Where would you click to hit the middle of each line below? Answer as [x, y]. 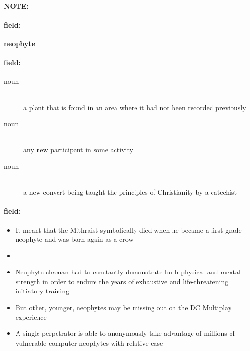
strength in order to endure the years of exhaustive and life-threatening [122, 281]
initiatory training [42, 291]
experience [31, 317]
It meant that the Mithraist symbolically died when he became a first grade [128, 229]
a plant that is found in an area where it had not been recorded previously [135, 107]
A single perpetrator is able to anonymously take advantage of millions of [125, 333]
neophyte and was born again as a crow [74, 239]
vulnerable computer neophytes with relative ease [89, 342]
